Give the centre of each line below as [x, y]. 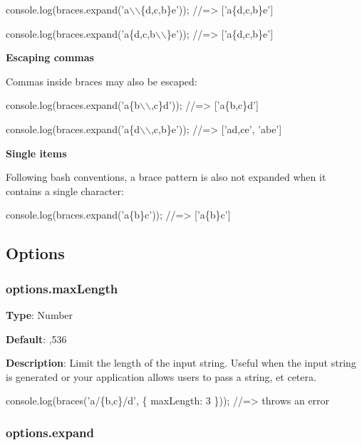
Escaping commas [50, 57]
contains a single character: [65, 190]
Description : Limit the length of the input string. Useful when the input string [181, 363]
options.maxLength [62, 288]
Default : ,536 [36, 339]
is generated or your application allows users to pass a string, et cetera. [161, 376]
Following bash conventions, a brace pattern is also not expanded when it [166, 177]
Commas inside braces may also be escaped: [102, 81]
